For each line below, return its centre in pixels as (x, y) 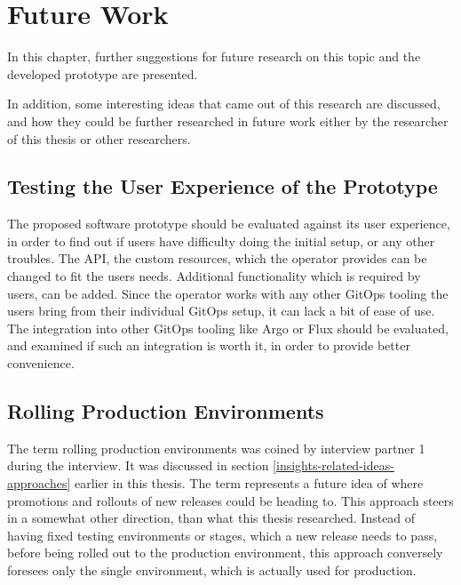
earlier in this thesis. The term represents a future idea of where (249, 483)
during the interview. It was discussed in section (138, 465)
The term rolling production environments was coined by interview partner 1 (216, 448)
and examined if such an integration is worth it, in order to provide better (209, 345)
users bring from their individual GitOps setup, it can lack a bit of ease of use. (221, 311)
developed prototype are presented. (103, 73)
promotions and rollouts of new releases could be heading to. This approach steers (230, 500)
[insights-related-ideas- (334, 465)
